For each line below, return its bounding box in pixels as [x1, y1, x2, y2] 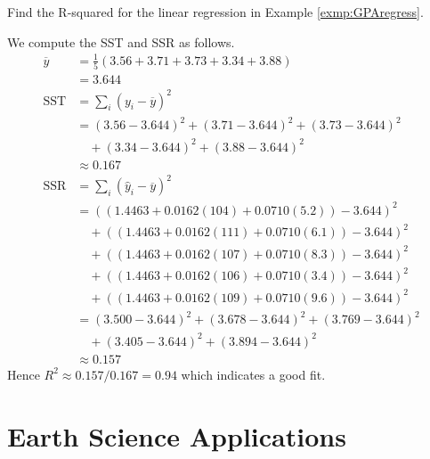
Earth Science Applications [7, 417, 346, 454]
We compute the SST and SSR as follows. [7, 32, 235, 51]
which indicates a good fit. [181, 365, 326, 383]
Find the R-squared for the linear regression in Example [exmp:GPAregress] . [7, 3, 424, 20]
